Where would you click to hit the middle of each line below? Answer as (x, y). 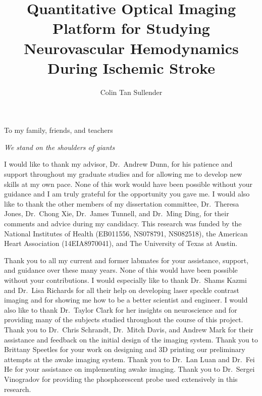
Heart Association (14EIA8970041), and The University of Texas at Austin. (121, 243)
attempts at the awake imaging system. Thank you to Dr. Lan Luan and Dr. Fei (129, 359)
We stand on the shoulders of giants (60, 147)
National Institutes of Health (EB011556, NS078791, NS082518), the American (126, 233)
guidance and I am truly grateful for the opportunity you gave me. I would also (127, 194)
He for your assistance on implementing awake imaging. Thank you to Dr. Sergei (129, 369)
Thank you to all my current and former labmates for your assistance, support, (126, 260)
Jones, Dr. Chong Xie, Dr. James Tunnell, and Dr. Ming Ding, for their (117, 213)
